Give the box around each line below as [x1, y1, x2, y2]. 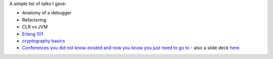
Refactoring [22, 16, 47, 22]
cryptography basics [22, 37, 65, 43]
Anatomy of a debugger [22, 10, 72, 16]
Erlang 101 [22, 30, 43, 37]
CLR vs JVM [22, 24, 48, 30]
